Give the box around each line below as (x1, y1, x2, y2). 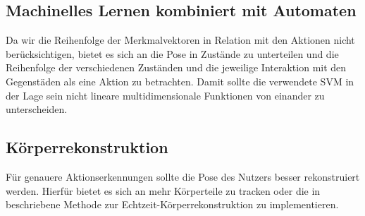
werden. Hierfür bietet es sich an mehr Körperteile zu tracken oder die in (6, 183, 321, 198)
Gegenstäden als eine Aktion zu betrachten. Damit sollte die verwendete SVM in (6, 73, 354, 88)
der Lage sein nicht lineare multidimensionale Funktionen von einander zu (6, 88, 325, 102)
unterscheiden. (6, 102, 68, 116)
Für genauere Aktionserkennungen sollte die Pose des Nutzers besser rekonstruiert (6, 169, 360, 184)
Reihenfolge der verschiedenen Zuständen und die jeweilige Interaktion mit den (6, 60, 347, 75)
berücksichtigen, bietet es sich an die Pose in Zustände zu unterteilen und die (6, 46, 339, 61)
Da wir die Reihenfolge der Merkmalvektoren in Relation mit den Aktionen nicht (6, 32, 355, 47)
